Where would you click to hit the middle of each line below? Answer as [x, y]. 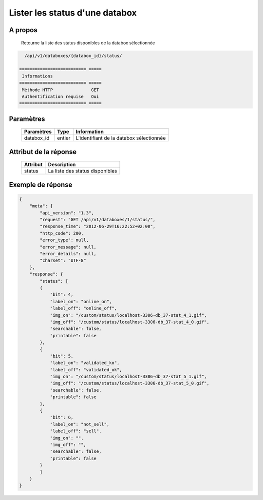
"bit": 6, [62, 417]
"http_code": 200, [62, 233]
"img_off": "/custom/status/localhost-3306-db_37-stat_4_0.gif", [130, 322]
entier [64, 138]
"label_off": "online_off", [83, 308]
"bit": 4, [62, 295]
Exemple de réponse [41, 184]
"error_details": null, [68, 254]
